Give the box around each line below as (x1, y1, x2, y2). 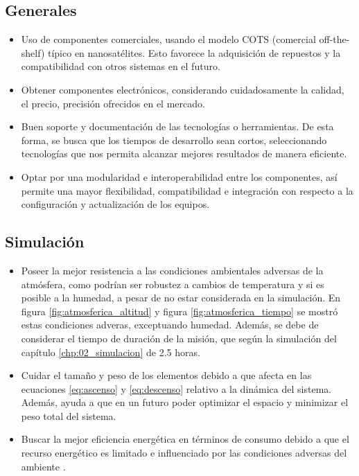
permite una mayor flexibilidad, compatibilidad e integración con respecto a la (21, 183, 353, 197)
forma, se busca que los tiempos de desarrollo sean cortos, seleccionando (21, 132, 327, 147)
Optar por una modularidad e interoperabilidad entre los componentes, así (21, 169, 338, 184)
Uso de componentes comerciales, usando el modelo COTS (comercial (21, 32, 316, 46)
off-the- (319, 32, 350, 46)
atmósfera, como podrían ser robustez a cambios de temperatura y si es (21, 276, 324, 291)
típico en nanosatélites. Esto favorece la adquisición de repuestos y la (47, 45, 341, 60)
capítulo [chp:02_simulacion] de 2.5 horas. (21, 344, 200, 359)
